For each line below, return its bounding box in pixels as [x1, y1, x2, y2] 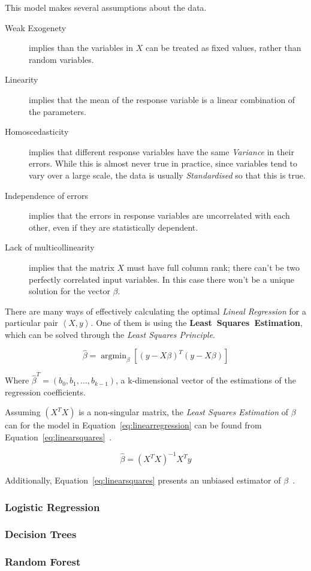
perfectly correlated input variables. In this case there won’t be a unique [29, 273, 294, 285]
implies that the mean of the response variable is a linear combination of [29, 93, 295, 105]
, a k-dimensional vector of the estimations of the [116, 374, 296, 386]
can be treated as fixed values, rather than [145, 41, 301, 54]
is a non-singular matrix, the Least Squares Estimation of [78, 406, 289, 418]
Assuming [5, 406, 41, 418]
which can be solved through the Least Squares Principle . [5, 328, 215, 340]
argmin [101, 352, 126, 361]
